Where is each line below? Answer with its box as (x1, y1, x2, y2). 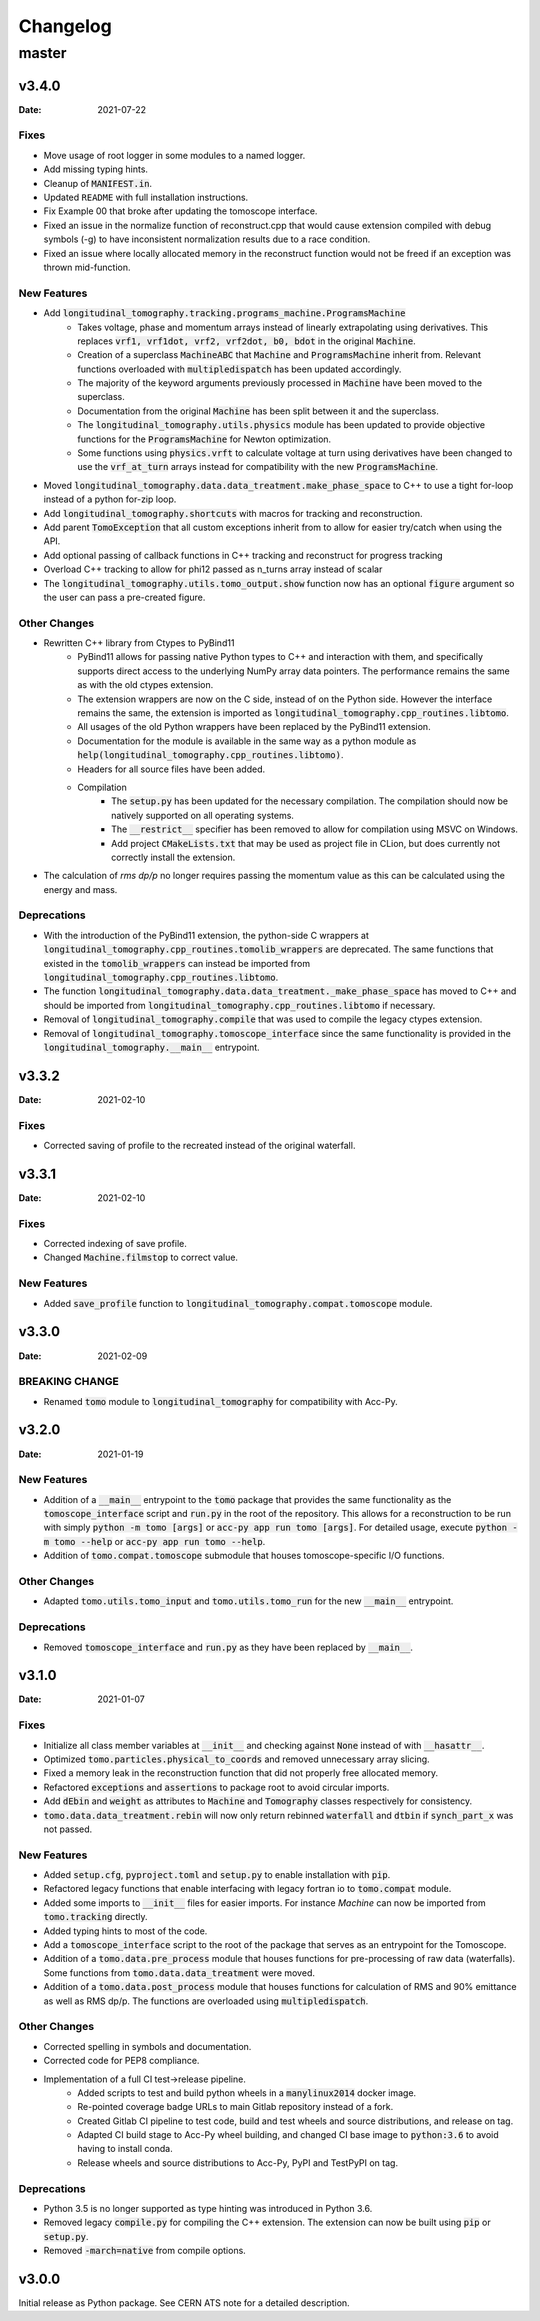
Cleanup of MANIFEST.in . (43, 177, 153, 189)
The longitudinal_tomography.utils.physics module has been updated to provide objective (77, 419, 485, 431)
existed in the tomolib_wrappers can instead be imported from (43, 957, 310, 969)
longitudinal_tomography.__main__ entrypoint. (43, 1041, 260, 1053)
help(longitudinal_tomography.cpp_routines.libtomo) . (77, 749, 344, 761)
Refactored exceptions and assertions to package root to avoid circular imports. (43, 1781, 390, 1793)
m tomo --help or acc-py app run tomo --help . (43, 1535, 266, 1547)
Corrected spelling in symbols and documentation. (43, 2040, 252, 2052)
